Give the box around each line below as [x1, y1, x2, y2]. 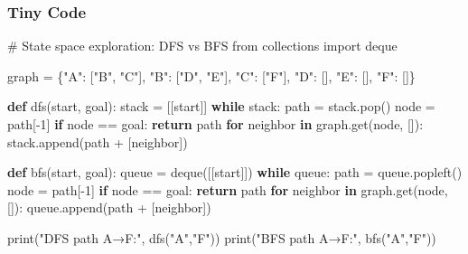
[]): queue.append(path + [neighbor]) [7, 198, 211, 217]
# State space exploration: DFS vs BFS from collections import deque [7, 36, 398, 55]
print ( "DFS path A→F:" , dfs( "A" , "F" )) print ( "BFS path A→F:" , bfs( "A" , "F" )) [7, 228, 436, 247]
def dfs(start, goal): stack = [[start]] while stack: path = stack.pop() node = [7, 97, 435, 116]
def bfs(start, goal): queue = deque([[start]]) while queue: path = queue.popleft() [7, 163, 463, 182]
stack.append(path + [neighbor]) [7, 132, 188, 151]
